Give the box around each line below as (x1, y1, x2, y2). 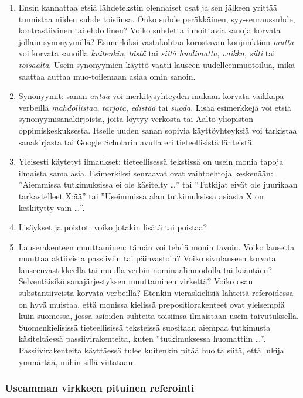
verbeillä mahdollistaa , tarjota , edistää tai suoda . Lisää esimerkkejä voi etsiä (18, 101, 291, 113)
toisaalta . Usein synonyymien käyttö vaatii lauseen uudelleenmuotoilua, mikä (18, 58, 295, 70)
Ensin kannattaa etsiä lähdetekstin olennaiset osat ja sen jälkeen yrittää (18, 1, 278, 13)
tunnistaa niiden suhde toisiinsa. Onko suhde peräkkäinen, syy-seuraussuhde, (18, 12, 295, 25)
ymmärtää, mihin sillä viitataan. (18, 355, 135, 368)
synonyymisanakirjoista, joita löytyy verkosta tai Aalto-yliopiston (18, 113, 254, 125)
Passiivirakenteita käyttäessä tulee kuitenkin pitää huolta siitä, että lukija (18, 344, 284, 356)
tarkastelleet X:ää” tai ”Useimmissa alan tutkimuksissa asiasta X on (18, 189, 264, 202)
